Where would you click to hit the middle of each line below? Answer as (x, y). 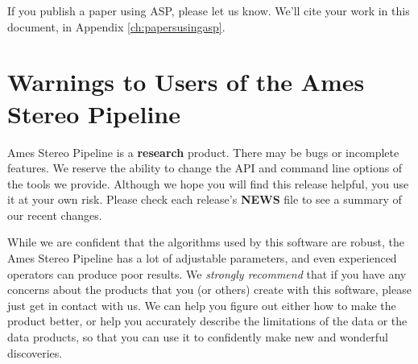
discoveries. (35, 352)
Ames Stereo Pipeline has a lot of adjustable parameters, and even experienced (202, 258)
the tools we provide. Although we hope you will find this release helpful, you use (208, 183)
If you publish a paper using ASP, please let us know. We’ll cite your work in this (209, 10)
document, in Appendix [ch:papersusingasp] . (116, 26)
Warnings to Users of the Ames (186, 82)
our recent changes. (55, 215)
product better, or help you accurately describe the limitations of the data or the (207, 321)
